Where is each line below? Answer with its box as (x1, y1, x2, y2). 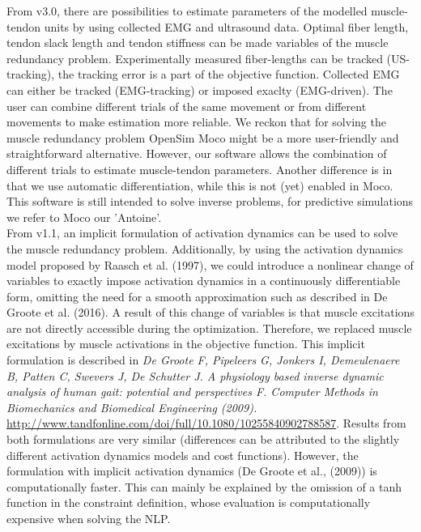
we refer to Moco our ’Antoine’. (6, 208, 162, 225)
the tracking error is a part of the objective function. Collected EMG (57, 66, 400, 83)
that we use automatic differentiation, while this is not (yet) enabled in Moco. (6, 177, 393, 194)
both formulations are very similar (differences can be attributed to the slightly (6, 431, 400, 448)
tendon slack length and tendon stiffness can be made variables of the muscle (6, 34, 389, 51)
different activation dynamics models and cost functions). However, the (6, 446, 359, 463)
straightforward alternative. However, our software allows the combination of (6, 145, 387, 162)
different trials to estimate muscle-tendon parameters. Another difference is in (6, 160, 393, 177)
